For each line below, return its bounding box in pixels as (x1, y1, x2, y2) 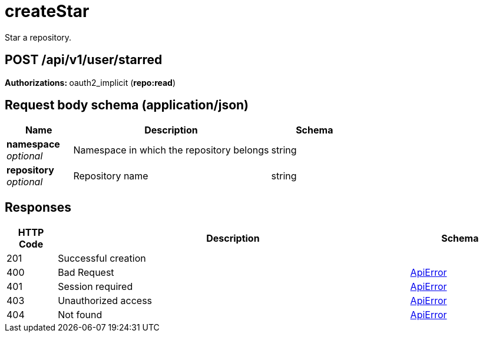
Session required (58, 281, 133, 293)
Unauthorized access (58, 295, 153, 307)
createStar (5, 1, 90, 21)
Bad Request (58, 266, 114, 279)
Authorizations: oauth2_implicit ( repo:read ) (5, 77, 176, 88)
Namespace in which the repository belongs (73, 144, 269, 156)
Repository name (73, 170, 148, 182)
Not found (58, 309, 102, 321)
